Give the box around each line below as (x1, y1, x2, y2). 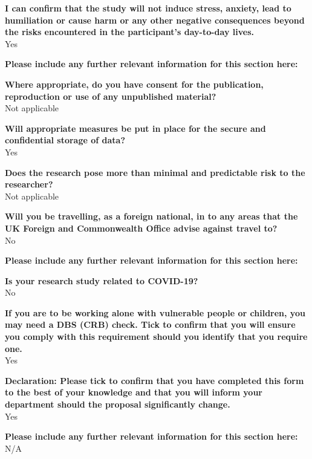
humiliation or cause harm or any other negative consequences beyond (5, 13, 305, 26)
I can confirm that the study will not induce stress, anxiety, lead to (5, 2, 291, 14)
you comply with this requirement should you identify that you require (5, 330, 308, 343)
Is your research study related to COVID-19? (5, 274, 198, 287)
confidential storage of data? (5, 134, 125, 146)
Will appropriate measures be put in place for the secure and (5, 122, 266, 134)
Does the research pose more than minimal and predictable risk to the (5, 166, 305, 178)
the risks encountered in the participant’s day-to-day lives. (5, 25, 254, 38)
